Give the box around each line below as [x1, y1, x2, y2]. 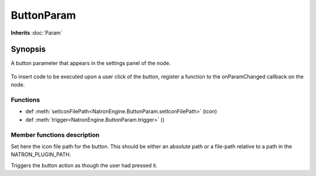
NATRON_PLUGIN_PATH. [11, 151, 71, 158]
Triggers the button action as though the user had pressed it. [11, 161, 158, 169]
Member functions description [11, 130, 99, 139]
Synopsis [11, 44, 46, 54]
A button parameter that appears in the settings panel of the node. [11, 60, 171, 67]
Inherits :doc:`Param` [11, 29, 63, 36]
